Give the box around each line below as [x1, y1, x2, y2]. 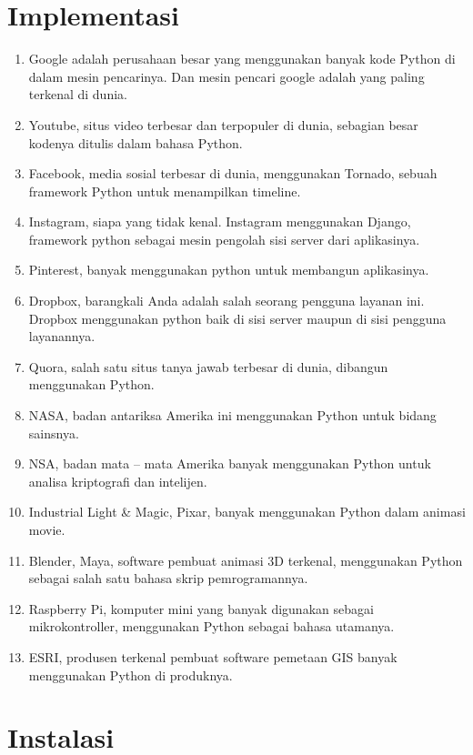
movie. [28, 520, 65, 539]
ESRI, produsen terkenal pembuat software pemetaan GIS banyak [28, 647, 398, 666]
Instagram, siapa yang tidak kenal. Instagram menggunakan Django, [28, 212, 411, 231]
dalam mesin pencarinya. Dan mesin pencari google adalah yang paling [28, 66, 425, 86]
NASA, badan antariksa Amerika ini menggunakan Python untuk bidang [28, 406, 437, 425]
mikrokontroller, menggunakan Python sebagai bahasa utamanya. [28, 617, 395, 636]
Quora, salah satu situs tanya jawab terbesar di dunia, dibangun [28, 357, 388, 376]
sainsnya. [28, 423, 79, 442]
